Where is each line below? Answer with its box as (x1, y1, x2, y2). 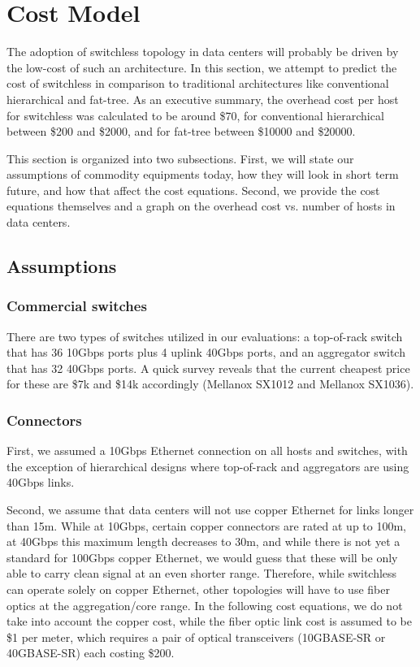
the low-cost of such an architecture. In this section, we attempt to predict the (6, 58, 397, 76)
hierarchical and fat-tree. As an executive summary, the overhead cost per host (6, 90, 399, 107)
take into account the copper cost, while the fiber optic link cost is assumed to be (6, 613, 412, 630)
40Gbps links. (6, 474, 75, 491)
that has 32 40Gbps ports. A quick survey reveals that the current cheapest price (6, 359, 410, 376)
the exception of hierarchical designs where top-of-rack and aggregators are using (6, 457, 409, 474)
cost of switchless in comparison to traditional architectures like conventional (6, 75, 389, 92)
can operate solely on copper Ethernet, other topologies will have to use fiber (6, 581, 390, 597)
